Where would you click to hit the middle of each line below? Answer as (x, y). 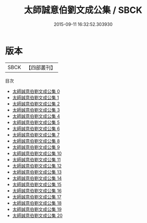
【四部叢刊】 (41, 68)
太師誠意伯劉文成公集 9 (36, 147)
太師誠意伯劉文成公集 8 (36, 141)
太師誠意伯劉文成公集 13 (37, 172)
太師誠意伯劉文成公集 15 (37, 184)
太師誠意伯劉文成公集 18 (37, 203)
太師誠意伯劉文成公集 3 (36, 110)
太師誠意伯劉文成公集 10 (37, 153)
